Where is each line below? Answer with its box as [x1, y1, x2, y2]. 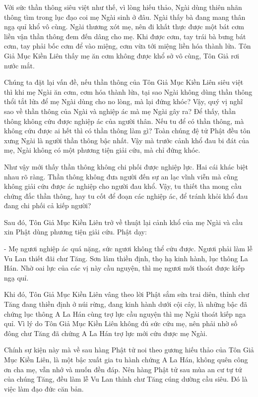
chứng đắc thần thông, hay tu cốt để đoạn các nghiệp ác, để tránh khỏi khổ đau [4, 190, 248, 201]
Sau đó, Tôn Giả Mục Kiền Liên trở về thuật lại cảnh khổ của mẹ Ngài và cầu [4, 217, 243, 227]
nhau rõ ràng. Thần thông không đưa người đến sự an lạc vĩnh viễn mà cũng [4, 171, 238, 181]
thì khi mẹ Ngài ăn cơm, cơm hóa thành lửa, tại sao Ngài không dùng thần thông [4, 86, 253, 97]
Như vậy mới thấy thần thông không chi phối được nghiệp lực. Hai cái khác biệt [4, 161, 248, 171]
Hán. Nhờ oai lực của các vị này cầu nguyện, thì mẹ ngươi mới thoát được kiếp [4, 263, 245, 273]
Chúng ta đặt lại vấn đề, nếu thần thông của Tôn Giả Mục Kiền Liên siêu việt [4, 77, 244, 87]
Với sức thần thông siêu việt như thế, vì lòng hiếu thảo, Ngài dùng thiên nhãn [4, 2, 242, 12]
